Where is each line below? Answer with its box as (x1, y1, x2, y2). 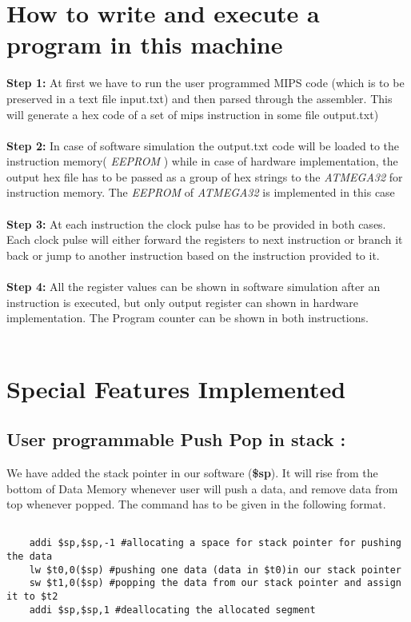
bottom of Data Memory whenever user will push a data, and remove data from (6, 480, 398, 496)
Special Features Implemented (6, 372, 346, 405)
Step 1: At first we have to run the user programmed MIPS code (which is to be (6, 74, 405, 91)
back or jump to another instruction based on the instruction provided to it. (6, 246, 380, 263)
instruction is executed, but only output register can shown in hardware (6, 293, 358, 310)
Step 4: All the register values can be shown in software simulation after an (6, 278, 381, 295)
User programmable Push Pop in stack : (6, 427, 346, 452)
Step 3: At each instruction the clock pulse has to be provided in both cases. (6, 215, 386, 232)
